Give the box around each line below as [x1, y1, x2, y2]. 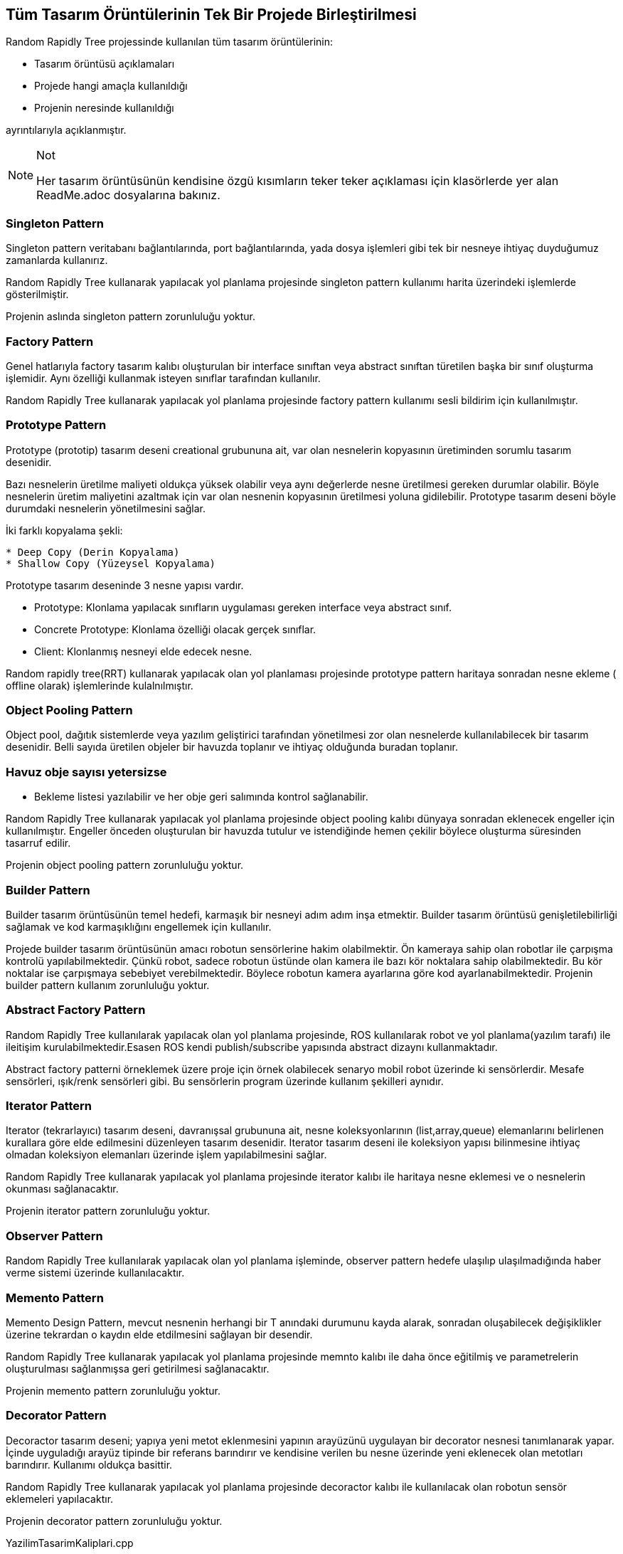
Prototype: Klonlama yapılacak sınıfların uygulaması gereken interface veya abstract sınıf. [34, 601, 452, 613]
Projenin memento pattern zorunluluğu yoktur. [6, 1384, 220, 1397]
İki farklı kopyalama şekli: [6, 524, 123, 536]
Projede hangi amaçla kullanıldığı [34, 80, 188, 92]
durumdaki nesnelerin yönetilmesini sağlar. [6, 502, 206, 514]
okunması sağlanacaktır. [6, 1183, 119, 1195]
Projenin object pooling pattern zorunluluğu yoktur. [6, 859, 244, 872]
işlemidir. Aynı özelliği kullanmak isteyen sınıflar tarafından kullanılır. [6, 371, 321, 384]
